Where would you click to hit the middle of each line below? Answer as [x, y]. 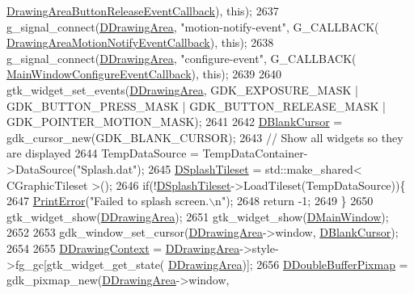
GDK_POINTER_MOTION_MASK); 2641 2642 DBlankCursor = [175, 122]
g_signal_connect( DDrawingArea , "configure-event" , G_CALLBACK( [182, 58]
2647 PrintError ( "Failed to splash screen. [108, 201]
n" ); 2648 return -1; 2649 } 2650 [294, 201]
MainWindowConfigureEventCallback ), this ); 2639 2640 [144, 74]
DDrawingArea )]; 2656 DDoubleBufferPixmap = [288, 264]
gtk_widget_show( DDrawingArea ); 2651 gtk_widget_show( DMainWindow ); [198, 216]
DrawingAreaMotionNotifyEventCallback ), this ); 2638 [140, 42]
